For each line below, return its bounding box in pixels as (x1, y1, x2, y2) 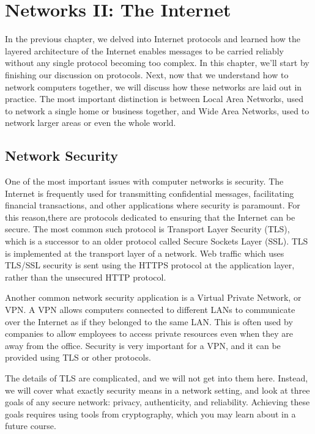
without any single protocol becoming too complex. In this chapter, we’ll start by (5, 56, 309, 69)
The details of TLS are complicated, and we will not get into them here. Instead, (5, 371, 308, 384)
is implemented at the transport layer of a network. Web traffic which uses (5, 246, 284, 259)
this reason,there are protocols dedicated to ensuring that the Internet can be (5, 210, 295, 223)
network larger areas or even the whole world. (5, 116, 176, 129)
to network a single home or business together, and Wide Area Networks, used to (5, 104, 309, 117)
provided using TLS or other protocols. (5, 351, 151, 364)
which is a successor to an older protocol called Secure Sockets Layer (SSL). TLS (5, 235, 308, 248)
